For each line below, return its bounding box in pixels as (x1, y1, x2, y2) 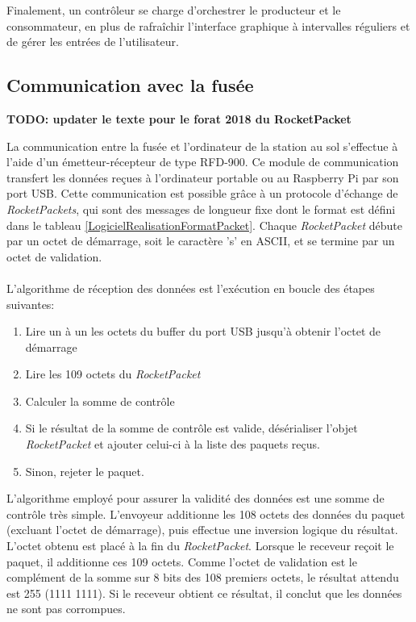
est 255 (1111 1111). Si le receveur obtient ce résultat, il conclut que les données (6, 584, 402, 601)
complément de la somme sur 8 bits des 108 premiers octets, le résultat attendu (6, 569, 399, 586)
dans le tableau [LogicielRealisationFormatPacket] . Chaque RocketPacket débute (6, 216, 403, 233)
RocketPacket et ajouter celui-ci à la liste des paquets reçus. (25, 436, 320, 453)
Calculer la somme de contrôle (25, 392, 175, 409)
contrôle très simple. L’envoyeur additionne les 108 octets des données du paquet (6, 505, 406, 522)
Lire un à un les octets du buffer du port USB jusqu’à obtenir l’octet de (25, 323, 381, 340)
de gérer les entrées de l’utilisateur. (6, 33, 179, 50)
